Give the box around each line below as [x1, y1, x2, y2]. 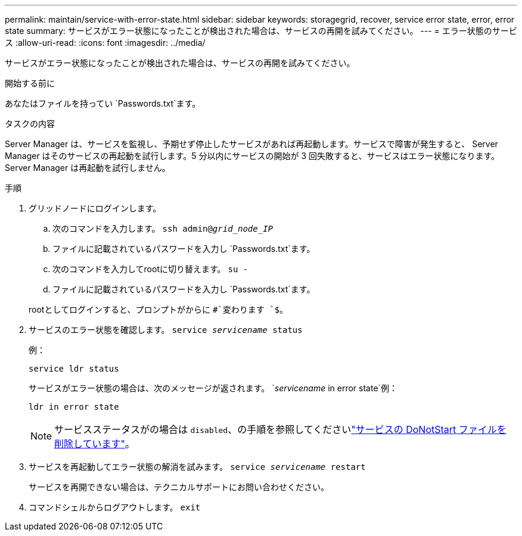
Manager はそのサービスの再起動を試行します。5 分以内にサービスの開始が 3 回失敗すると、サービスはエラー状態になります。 [5, 151, 499, 161]
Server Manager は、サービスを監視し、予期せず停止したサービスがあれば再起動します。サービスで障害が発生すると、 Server [5, 139, 498, 149]
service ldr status [29, 364, 119, 373]
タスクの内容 [5, 119, 55, 129]
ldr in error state [29, 402, 119, 412]
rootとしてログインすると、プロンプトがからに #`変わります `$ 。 [29, 304, 288, 314]
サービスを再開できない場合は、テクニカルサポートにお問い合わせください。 [29, 482, 329, 492]
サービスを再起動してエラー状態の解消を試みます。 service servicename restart [29, 462, 366, 472]
